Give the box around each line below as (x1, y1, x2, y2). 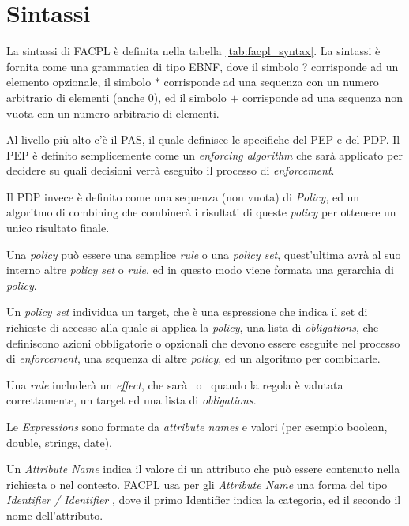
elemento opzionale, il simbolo (6, 73, 152, 90)
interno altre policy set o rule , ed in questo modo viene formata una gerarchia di (6, 261, 394, 278)
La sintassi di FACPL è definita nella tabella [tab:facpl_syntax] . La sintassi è (6, 43, 381, 59)
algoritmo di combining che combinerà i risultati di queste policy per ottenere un (6, 204, 396, 220)
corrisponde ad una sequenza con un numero (163, 73, 379, 90)
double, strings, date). (6, 434, 112, 450)
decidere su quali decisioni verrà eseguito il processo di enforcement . (6, 162, 335, 178)
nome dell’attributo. (6, 506, 103, 523)
